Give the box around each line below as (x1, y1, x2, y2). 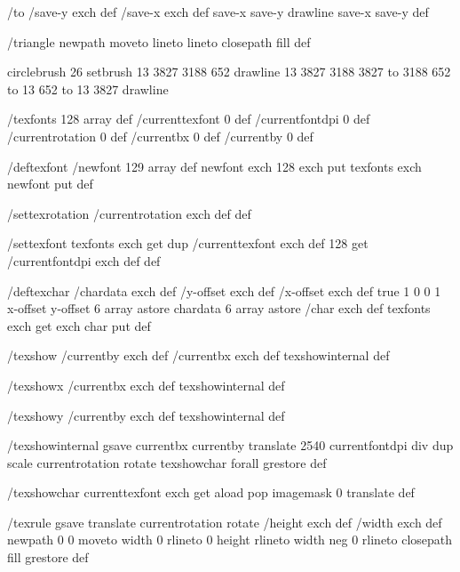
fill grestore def (7, 548, 89, 567)
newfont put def (7, 174, 93, 193)
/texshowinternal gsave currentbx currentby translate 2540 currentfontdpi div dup (7, 436, 454, 455)
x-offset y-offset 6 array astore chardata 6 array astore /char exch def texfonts (7, 299, 431, 318)
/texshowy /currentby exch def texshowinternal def (7, 406, 285, 424)
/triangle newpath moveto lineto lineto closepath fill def (7, 32, 311, 51)
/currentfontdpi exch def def (7, 251, 161, 270)
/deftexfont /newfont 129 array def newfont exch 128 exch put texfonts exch (7, 157, 422, 175)
